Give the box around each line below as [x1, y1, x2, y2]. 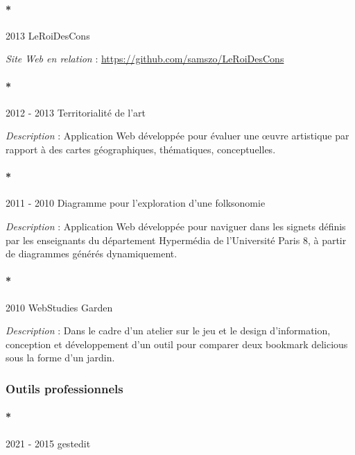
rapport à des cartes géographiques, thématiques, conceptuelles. [6, 141, 276, 156]
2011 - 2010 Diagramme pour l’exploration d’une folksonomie [6, 196, 266, 210]
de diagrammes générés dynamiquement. [6, 246, 177, 261]
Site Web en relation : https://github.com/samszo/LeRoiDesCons [6, 51, 284, 66]
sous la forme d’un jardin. [6, 350, 115, 365]
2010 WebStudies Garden [6, 300, 113, 314]
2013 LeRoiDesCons [6, 28, 90, 42]
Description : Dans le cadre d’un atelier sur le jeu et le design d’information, [6, 323, 331, 338]
